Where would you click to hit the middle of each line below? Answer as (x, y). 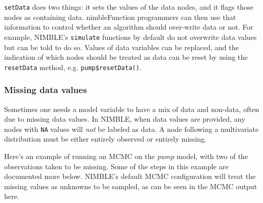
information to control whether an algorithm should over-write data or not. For (129, 27)
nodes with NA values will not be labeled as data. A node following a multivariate (131, 129)
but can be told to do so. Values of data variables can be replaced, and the (122, 47)
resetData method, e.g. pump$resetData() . (73, 67)
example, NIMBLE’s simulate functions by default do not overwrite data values (130, 37)
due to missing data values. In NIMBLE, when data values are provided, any (125, 119)
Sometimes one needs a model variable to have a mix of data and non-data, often (132, 109)
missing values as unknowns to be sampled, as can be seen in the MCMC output (131, 186)
